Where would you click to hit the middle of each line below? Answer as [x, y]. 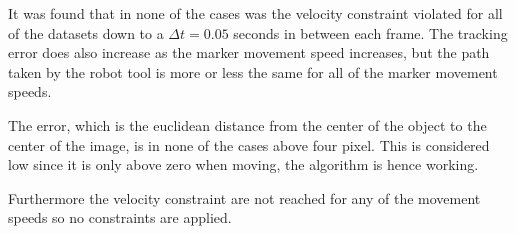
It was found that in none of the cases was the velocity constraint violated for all [255, 13]
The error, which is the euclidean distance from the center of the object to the [247, 124]
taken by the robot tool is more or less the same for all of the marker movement [253, 71]
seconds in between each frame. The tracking [370, 32]
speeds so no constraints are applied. [120, 217]
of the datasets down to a [86, 32]
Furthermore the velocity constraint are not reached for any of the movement [244, 197]
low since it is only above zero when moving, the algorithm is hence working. [243, 164]
